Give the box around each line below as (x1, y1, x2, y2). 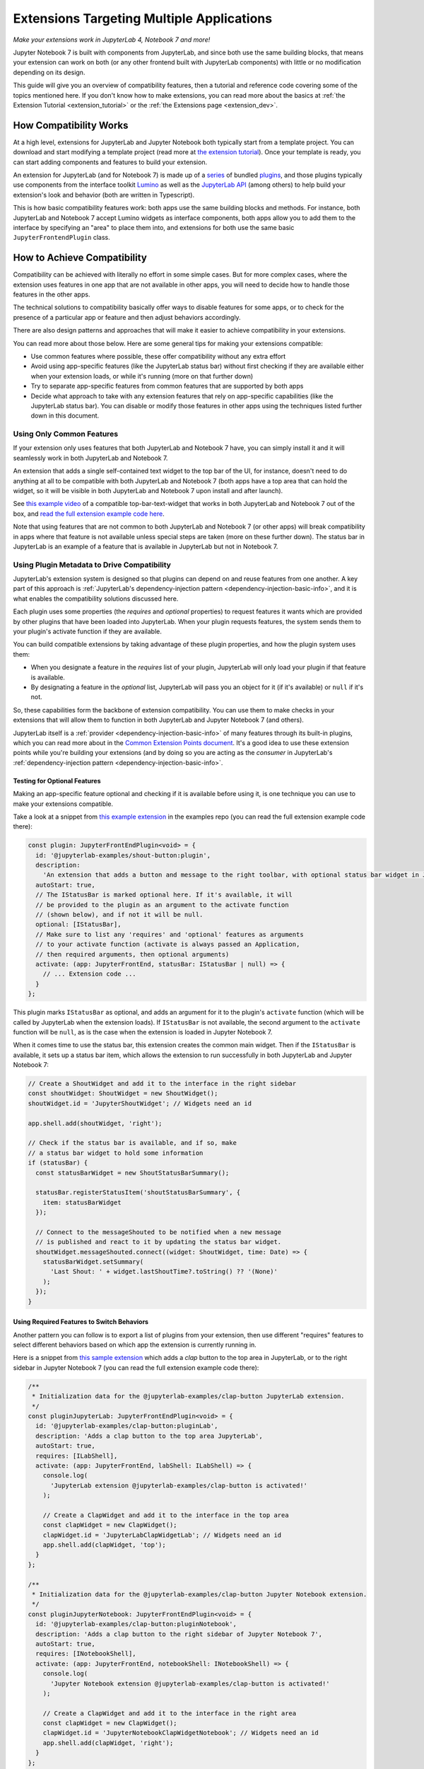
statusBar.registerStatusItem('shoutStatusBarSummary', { (35, 1189, 241, 1197)
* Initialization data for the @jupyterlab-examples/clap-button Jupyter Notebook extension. (32, 1591, 367, 1598)
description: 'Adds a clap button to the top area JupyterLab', (35, 1431, 263, 1440)
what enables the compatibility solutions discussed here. (13, 594, 179, 603)
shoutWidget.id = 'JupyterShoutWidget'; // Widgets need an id (28, 1099, 252, 1107)
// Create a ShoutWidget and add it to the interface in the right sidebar (28, 1080, 297, 1088)
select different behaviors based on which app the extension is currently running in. (13, 1341, 257, 1349)
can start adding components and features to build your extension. (13, 158, 208, 166)
